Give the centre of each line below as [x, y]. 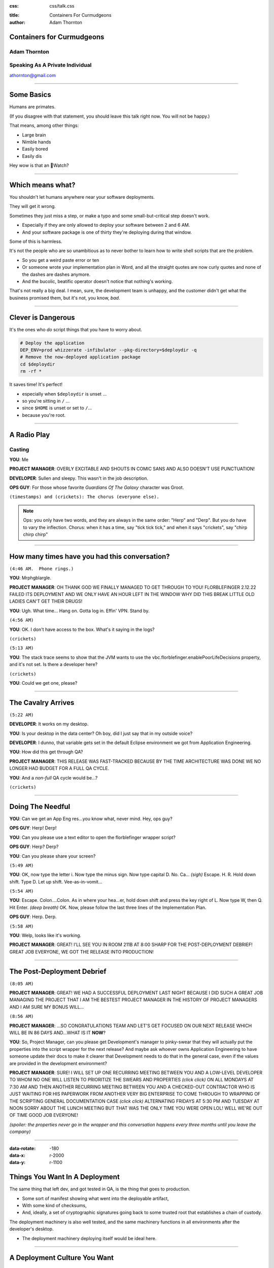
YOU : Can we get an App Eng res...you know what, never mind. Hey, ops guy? [91, 819]
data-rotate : [23, 1148]
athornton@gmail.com [32, 75]
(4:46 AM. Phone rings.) [42, 569]
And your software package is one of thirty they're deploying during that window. [107, 232]
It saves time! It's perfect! [36, 384]
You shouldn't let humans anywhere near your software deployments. [82, 197]
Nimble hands [37, 142]
